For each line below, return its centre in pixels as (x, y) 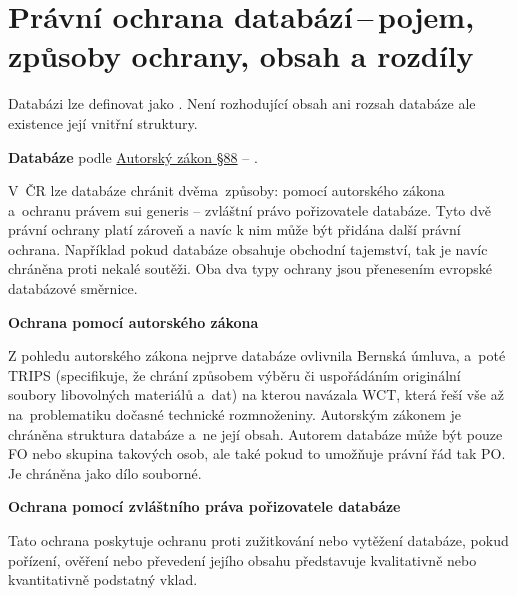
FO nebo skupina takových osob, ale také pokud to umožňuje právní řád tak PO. (257, 453)
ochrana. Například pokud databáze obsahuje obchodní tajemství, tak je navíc (248, 248)
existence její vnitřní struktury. (103, 122)
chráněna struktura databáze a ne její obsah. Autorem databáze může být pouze (255, 433)
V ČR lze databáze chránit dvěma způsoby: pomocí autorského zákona (226, 190)
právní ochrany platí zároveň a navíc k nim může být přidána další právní (234, 229)
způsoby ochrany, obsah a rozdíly (241, 55)
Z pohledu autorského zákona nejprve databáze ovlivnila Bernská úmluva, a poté (257, 355)
